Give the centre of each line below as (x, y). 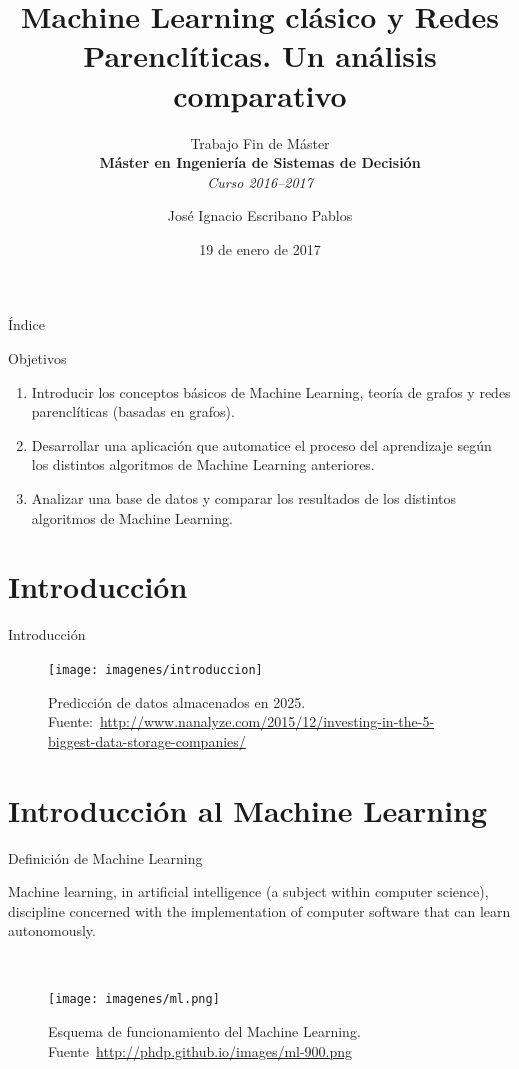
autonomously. (52, 930)
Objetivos (37, 358)
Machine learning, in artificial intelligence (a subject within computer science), (248, 891)
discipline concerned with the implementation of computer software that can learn (259, 910)
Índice (26, 324)
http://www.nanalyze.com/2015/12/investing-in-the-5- (267, 721)
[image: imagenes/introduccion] (155, 669)
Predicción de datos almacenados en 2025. (177, 701)
